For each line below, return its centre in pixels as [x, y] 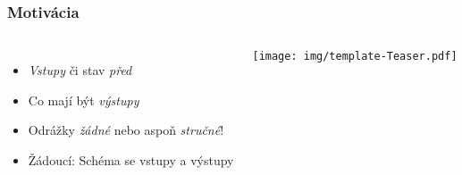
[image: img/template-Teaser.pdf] [355, 57]
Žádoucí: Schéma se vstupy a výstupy [131, 160]
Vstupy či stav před [80, 70]
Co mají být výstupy [84, 100]
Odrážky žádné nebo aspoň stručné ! [126, 130]
